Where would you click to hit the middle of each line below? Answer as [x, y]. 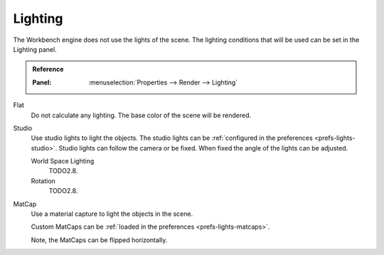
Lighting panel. [35, 49]
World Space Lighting [63, 161]
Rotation [43, 180]
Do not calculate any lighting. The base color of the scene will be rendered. [141, 115]
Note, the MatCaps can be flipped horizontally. [99, 240]
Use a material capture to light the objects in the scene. [112, 214]
